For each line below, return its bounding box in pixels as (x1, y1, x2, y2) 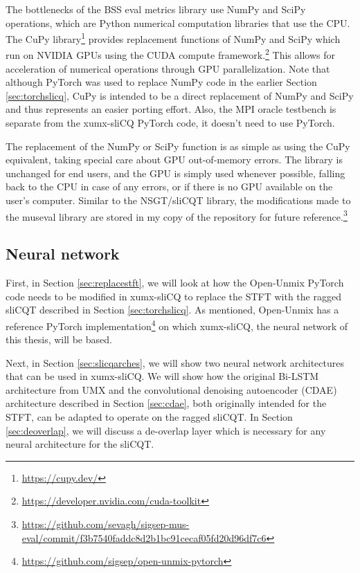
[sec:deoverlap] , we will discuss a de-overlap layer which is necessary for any (6, 423, 326, 437)
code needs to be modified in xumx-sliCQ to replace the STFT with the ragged (6, 289, 341, 303)
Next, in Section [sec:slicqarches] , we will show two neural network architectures (6, 355, 344, 370)
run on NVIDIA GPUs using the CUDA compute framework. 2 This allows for (6, 46, 335, 62)
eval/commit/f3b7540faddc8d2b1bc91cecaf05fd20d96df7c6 (21, 530, 267, 545)
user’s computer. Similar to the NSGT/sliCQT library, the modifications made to (6, 193, 351, 208)
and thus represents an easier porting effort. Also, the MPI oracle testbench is (6, 102, 336, 116)
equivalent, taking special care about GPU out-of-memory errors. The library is (6, 152, 343, 167)
